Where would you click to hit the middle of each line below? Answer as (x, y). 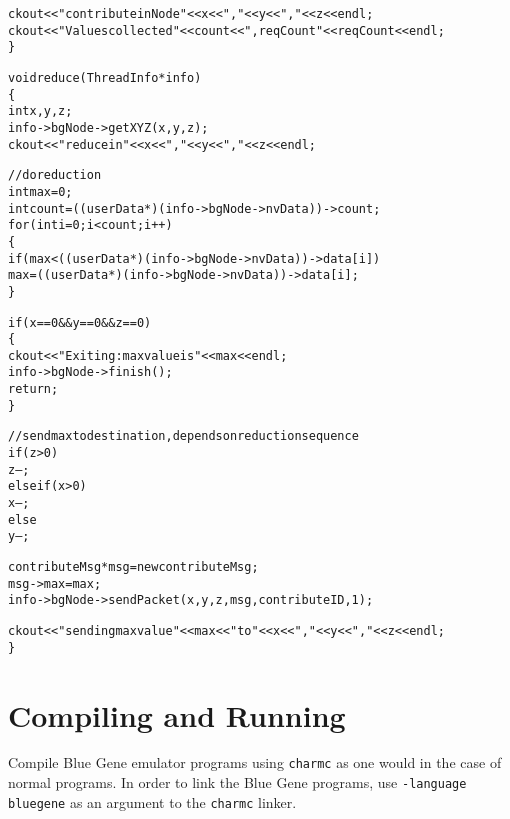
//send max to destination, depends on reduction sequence (183, 436)
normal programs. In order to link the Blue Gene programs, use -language (237, 782)
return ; (33, 389)
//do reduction (55, 175)
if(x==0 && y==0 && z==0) (80, 322)
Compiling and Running (177, 714)
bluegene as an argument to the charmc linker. (152, 801)
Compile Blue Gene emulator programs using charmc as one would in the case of (255, 762)
